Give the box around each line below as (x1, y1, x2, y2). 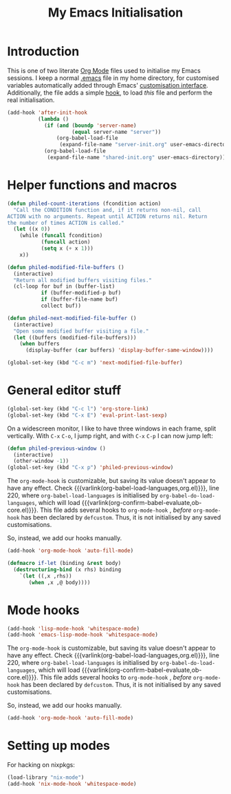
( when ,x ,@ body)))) (28, 579, 91, 586)
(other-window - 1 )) (13, 457, 69, 465)
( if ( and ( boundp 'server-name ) (43, 122, 137, 129)
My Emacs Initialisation (47, 5, 184, 21)
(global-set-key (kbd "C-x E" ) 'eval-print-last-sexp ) (7, 412, 168, 419)
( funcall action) (41, 239, 91, 246)
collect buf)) (41, 302, 81, 309)
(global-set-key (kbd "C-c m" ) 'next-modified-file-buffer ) (7, 359, 184, 366)
